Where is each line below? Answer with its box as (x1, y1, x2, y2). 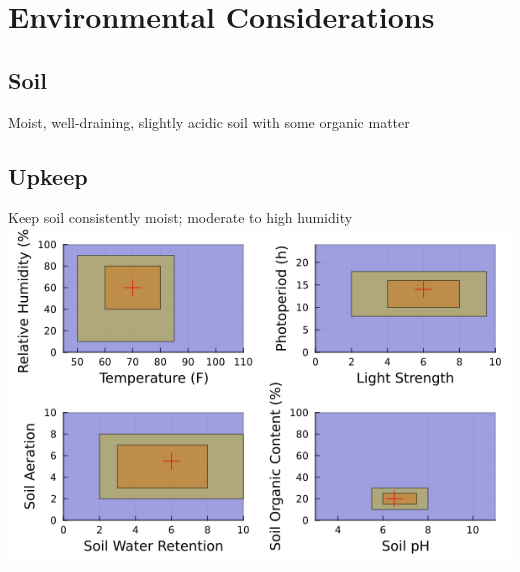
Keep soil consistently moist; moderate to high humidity (8, 207, 353, 228)
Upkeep (8, 160, 88, 191)
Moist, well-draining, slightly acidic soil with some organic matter (8, 111, 410, 132)
